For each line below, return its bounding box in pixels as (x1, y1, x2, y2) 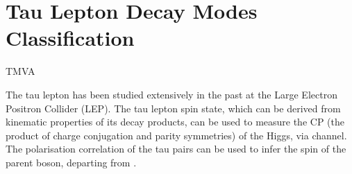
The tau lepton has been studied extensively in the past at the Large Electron (6, 87, 337, 101)
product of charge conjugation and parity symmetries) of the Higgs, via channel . (6, 128, 347, 142)
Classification (6, 24, 135, 52)
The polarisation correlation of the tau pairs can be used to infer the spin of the (6, 141, 346, 156)
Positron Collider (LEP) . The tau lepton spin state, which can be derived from (6, 101, 341, 115)
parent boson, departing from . (6, 155, 137, 169)
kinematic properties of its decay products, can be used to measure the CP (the (6, 114, 344, 129)
